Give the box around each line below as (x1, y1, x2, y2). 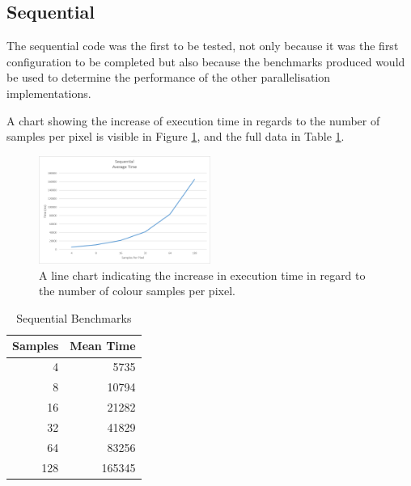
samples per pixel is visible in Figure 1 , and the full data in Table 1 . (6, 128, 345, 145)
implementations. (6, 84, 91, 101)
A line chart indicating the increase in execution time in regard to (39, 266, 366, 283)
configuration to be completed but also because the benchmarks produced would (6, 53, 405, 70)
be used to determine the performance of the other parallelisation (6, 69, 331, 86)
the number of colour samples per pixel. (39, 282, 235, 299)
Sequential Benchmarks (16, 309, 132, 326)
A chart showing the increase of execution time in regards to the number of (6, 112, 380, 129)
